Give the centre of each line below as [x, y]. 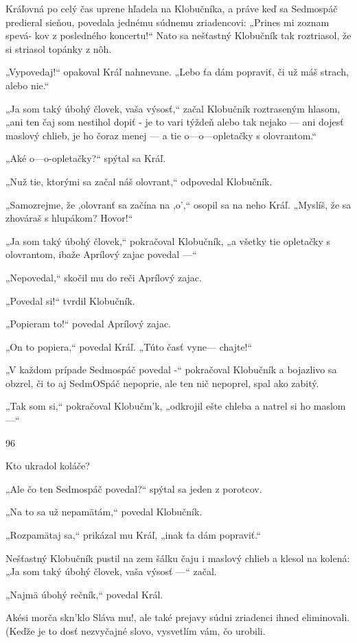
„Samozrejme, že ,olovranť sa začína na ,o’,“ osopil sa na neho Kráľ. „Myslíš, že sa [178, 204]
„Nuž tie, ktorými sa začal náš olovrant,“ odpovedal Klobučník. [139, 181]
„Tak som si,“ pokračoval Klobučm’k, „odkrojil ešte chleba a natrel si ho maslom [176, 406]
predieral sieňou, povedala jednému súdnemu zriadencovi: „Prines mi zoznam [168, 22]
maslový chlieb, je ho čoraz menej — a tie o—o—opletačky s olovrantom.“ [161, 135]
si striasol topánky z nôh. [59, 48]
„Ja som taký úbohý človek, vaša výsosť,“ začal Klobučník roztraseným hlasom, [173, 108]
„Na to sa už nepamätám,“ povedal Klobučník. [104, 512]
